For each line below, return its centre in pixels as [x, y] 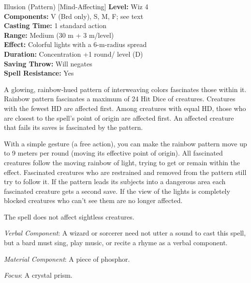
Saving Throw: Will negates [48, 63]
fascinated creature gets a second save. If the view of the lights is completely [117, 191]
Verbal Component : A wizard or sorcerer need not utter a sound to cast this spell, [125, 233]
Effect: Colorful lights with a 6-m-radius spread [75, 44]
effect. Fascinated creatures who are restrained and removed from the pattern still [125, 172]
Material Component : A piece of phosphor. [67, 259]
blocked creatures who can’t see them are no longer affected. [93, 200]
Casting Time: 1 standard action [55, 25]
